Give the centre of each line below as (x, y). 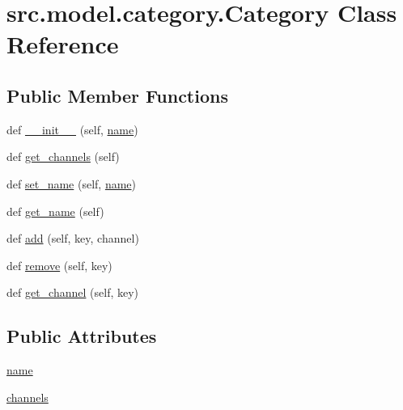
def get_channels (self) (63, 156)
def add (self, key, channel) (73, 238)
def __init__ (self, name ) (72, 129)
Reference (63, 44)
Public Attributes (82, 336)
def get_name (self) (55, 211)
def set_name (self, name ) (71, 183)
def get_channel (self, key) (73, 292)
